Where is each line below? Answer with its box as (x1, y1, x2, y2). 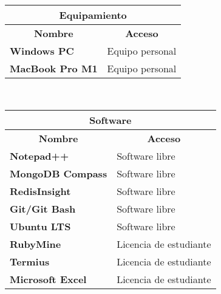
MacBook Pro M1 (10, 61, 98, 75)
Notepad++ (10, 148, 69, 163)
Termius (10, 254, 50, 268)
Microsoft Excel (10, 272, 87, 286)
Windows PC (10, 44, 74, 58)
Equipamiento (59, 8, 127, 22)
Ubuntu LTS (10, 219, 71, 233)
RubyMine (10, 236, 61, 251)
